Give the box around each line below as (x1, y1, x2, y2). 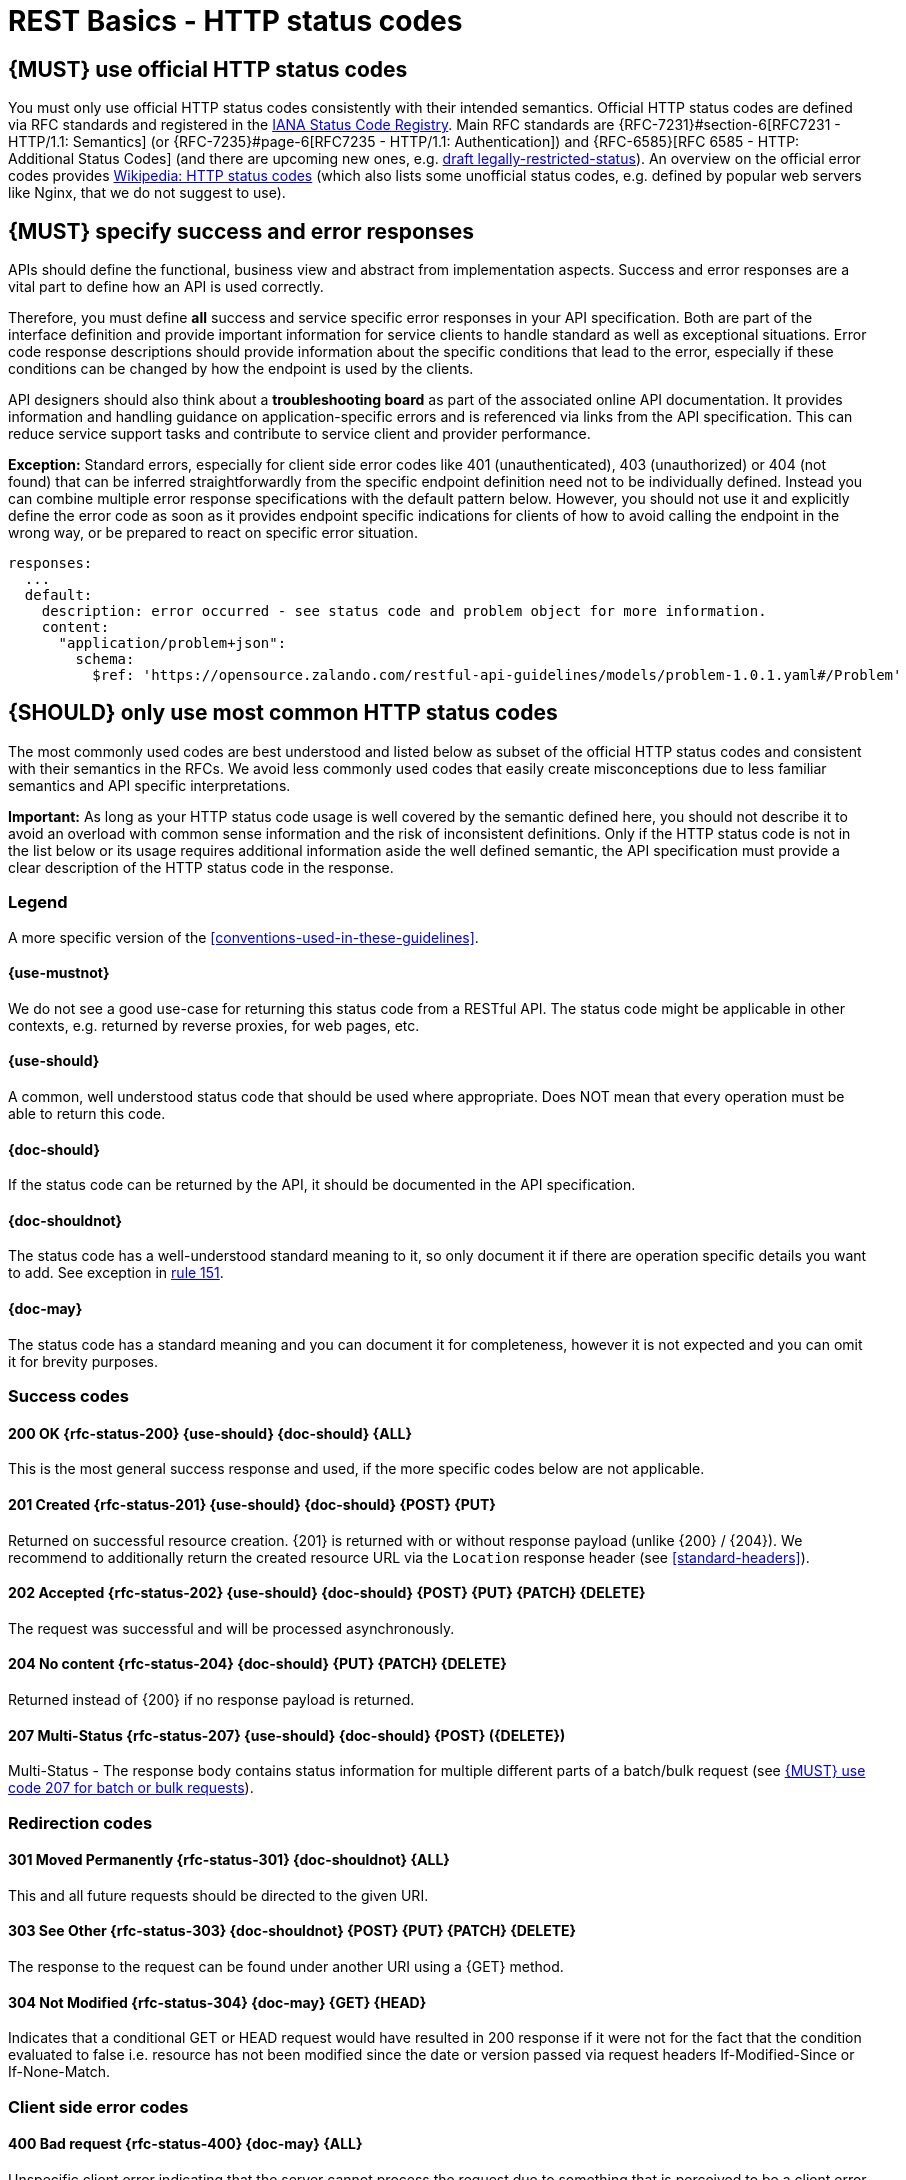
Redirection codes (8, 1812, 153, 1833)
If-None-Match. (8, 2063, 111, 2081)
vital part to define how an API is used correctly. (8, 278, 324, 296)
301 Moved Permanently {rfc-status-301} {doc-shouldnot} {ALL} (8, 1851, 450, 1869)
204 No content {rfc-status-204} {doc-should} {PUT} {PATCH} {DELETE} (8, 1655, 507, 1673)
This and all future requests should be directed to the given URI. (8, 1886, 429, 1904)
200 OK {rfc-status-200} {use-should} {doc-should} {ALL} (8, 1424, 413, 1442)
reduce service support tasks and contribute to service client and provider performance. (8, 425, 591, 443)
